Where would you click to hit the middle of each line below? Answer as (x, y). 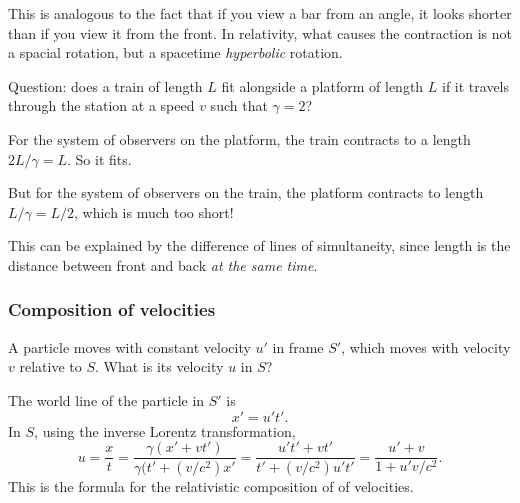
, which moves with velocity (426, 346)
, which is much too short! (154, 211)
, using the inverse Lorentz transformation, (165, 430)
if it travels (476, 85)
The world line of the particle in (106, 399)
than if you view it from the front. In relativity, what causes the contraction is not (260, 32)
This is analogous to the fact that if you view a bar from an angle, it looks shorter (260, 13)
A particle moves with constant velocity (129, 346)
